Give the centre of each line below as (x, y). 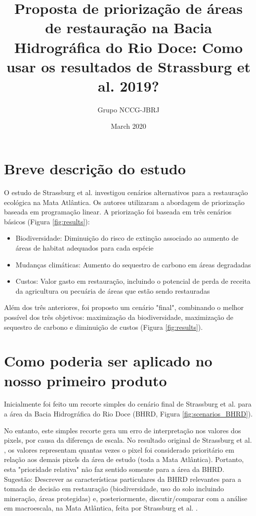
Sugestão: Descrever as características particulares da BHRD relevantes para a (123, 479)
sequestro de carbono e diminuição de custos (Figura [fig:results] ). (104, 327)
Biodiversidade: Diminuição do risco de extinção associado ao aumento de (127, 238)
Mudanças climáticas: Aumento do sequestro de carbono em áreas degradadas (133, 264)
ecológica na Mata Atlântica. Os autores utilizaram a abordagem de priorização (124, 202)
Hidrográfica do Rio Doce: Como (128, 47)
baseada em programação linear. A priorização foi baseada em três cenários (118, 212)
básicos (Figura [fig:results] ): (47, 221)
